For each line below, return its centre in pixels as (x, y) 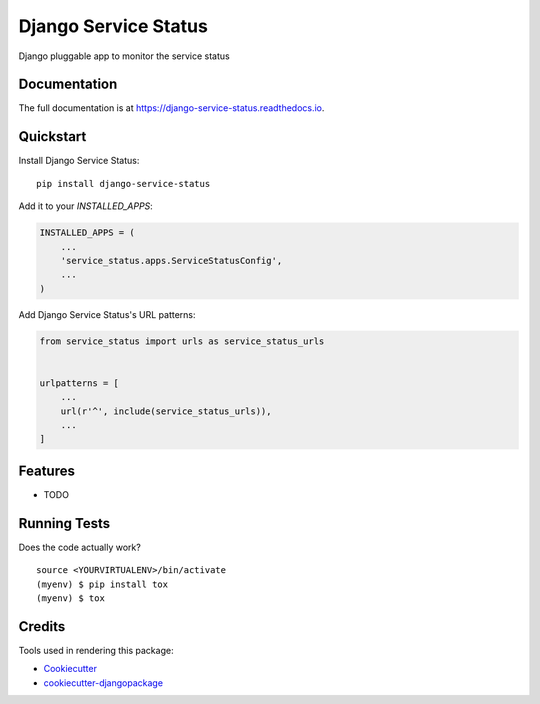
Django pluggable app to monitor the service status (124, 56)
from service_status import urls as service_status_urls (182, 341)
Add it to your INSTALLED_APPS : (86, 206)
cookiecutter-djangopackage (103, 682)
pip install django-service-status (123, 183)
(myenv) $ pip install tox (102, 584)
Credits (42, 626)
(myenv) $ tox (70, 598)
